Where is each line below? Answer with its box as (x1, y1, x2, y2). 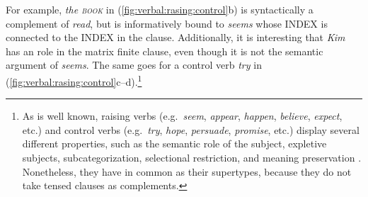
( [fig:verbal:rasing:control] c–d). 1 (6, 72, 142, 89)
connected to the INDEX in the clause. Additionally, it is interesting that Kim (6, 30, 345, 45)
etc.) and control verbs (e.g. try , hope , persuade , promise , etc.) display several (22, 122, 360, 137)
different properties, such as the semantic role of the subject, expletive (22, 136, 327, 151)
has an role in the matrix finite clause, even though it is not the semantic (6, 43, 323, 58)
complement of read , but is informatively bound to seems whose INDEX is (6, 16, 328, 30)
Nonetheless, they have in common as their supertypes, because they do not (22, 164, 352, 179)
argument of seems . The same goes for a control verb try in (6, 57, 262, 72)
